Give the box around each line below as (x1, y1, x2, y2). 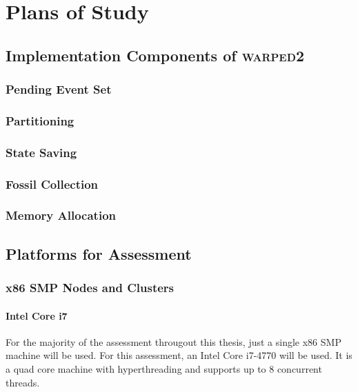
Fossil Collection (6, 175, 99, 192)
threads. (6, 375, 40, 389)
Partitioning (6, 112, 74, 129)
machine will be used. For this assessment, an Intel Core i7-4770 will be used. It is (6, 348, 352, 362)
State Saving (6, 143, 77, 161)
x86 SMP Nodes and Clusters (6, 279, 174, 296)
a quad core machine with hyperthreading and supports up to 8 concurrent (6, 361, 322, 375)
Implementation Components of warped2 (6, 44, 304, 65)
